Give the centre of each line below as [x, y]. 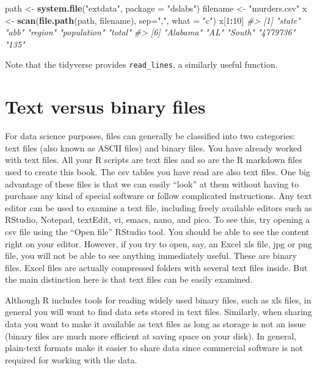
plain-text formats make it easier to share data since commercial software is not [154, 348]
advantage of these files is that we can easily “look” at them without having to [152, 183]
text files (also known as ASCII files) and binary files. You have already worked [154, 147]
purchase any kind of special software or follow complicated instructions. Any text [158, 196]
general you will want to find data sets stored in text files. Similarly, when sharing [158, 312]
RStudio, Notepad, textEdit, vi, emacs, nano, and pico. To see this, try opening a [158, 219]
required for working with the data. [71, 359]
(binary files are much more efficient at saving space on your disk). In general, [151, 336]
